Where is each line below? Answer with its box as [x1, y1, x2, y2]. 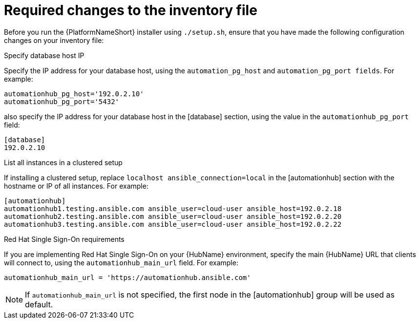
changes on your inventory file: [4, 36, 104, 44]
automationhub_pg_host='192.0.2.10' [4, 89, 144, 98]
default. [25, 299, 53, 309]
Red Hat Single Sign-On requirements [4, 235, 125, 243]
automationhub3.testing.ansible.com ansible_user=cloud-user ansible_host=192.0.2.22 [4, 220, 342, 228]
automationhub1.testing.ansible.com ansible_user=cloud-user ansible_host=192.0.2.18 [4, 204, 342, 213]
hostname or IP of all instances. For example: [4, 181, 148, 190]
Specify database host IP [4, 51, 84, 60]
